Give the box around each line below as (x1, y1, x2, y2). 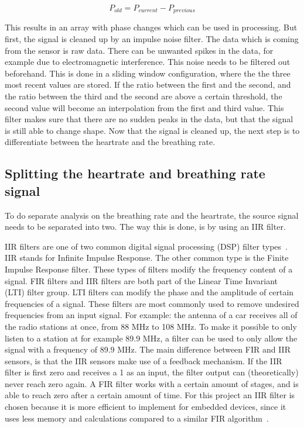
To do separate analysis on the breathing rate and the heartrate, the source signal (5, 209, 299, 221)
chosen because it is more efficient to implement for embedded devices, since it (5, 401, 286, 413)
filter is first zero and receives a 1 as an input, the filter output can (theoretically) (5, 366, 299, 378)
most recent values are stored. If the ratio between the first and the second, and (5, 78, 291, 91)
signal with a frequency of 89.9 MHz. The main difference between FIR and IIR (5, 343, 291, 355)
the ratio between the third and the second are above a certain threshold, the (5, 90, 282, 102)
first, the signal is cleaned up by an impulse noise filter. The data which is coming (5, 33, 299, 45)
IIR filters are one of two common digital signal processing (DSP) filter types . (5, 240, 288, 252)
